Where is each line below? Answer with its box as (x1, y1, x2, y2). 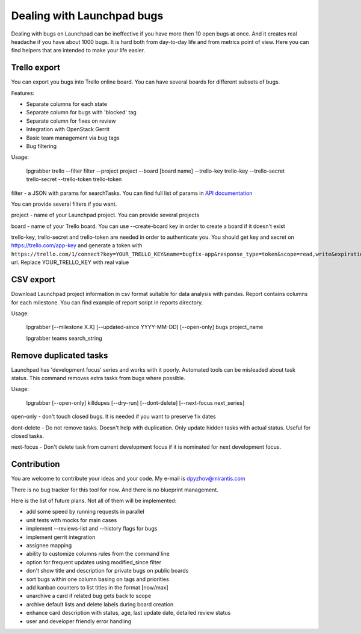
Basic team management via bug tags (26, 134, 120, 141)
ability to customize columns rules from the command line (26, 550, 170, 558)
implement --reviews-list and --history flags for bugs (26, 525, 158, 532)
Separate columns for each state (26, 100, 108, 108)
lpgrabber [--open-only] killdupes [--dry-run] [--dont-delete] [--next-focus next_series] (26, 399, 245, 406)
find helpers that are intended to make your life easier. (11, 47, 146, 54)
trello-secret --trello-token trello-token (26, 176, 122, 183)
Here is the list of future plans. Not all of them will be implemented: (11, 497, 177, 505)
